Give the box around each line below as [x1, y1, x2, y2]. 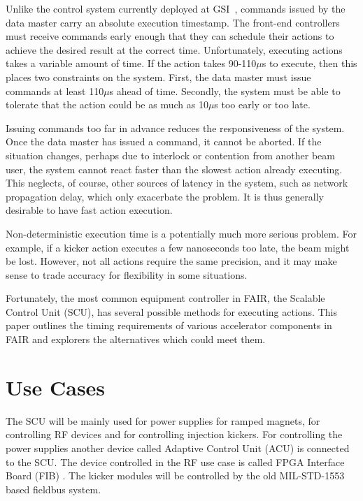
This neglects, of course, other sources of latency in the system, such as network [6, 175, 348, 190]
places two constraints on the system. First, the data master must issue [6, 69, 311, 84]
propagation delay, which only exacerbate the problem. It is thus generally [6, 189, 324, 203]
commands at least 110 [6, 83, 104, 98]
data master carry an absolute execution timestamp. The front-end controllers [6, 15, 340, 29]
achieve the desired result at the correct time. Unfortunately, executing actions [6, 42, 343, 57]
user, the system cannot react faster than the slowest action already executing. [6, 161, 343, 176]
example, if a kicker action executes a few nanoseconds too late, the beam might [6, 240, 350, 254]
